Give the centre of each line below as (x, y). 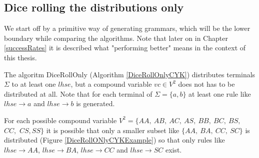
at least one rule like (220, 93)
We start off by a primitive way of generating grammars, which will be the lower (127, 28)
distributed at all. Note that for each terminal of (78, 93)
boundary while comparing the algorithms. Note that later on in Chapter (116, 38)
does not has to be (206, 84)
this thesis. (20, 57)
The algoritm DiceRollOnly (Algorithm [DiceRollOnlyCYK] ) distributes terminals (130, 74)
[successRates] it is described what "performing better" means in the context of (125, 48)
